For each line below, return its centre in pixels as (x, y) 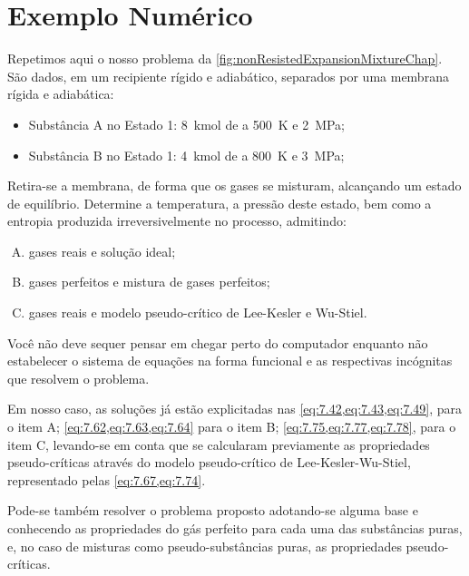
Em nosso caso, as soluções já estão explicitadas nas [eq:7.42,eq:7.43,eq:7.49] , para (235, 409)
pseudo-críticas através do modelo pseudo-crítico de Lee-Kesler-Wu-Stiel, (209, 462)
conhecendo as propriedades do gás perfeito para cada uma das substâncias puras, (235, 528)
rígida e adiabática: (61, 94)
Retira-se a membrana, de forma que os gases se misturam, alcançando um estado (234, 185)
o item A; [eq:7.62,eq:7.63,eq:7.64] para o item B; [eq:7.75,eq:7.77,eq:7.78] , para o (232, 427)
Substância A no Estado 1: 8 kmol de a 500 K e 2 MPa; (187, 124)
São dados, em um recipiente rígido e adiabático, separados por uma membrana (228, 76)
